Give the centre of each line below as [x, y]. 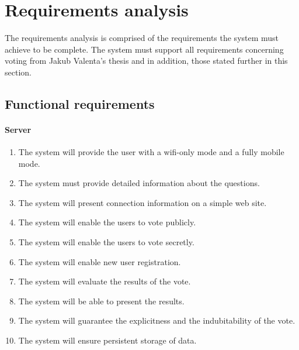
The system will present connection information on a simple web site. [142, 202]
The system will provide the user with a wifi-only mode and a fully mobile [151, 152]
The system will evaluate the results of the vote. [105, 281]
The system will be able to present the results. [101, 301]
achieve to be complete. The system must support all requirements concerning [144, 49]
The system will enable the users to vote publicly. [107, 222]
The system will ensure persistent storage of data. [107, 340]
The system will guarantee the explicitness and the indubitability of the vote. [157, 320]
